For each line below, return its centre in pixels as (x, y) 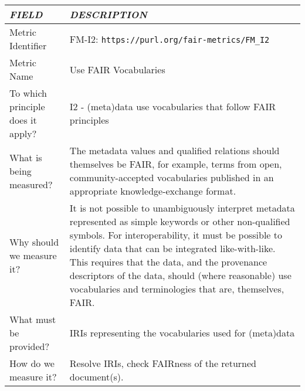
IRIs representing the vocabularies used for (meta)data (182, 333)
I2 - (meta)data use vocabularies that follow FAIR (173, 106)
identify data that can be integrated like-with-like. (172, 248)
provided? (30, 346)
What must (33, 319)
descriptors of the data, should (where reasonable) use (180, 275)
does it (23, 120)
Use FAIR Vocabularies (117, 69)
